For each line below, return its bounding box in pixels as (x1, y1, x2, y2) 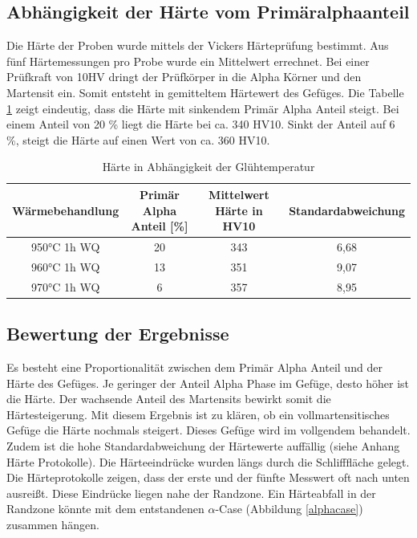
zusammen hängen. (6, 516, 99, 532)
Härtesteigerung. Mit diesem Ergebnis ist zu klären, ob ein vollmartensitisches (6, 406, 390, 422)
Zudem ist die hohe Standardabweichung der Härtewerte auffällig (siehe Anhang (6, 437, 400, 454)
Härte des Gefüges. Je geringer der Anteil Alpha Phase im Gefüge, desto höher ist (6, 374, 410, 391)
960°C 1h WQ (30, 258, 100, 275)
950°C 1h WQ (30, 238, 100, 255)
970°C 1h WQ (30, 278, 100, 295)
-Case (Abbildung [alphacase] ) (215, 500, 363, 517)
